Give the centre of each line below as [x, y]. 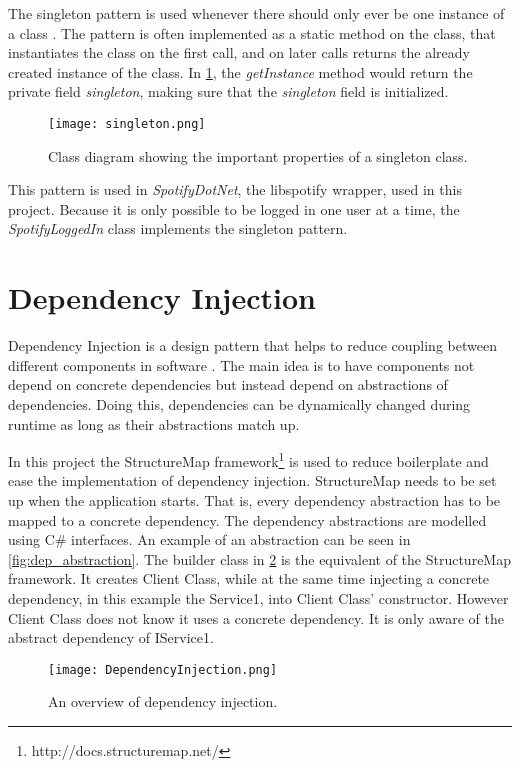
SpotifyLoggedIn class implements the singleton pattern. [178, 228]
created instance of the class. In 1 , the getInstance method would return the [240, 71]
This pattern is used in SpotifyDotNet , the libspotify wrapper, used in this [235, 189]
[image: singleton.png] [127, 123]
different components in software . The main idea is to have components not [241, 364]
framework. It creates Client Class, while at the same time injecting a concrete [249, 578]
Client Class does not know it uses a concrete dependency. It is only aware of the [256, 617]
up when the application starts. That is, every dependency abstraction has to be [254, 499]
